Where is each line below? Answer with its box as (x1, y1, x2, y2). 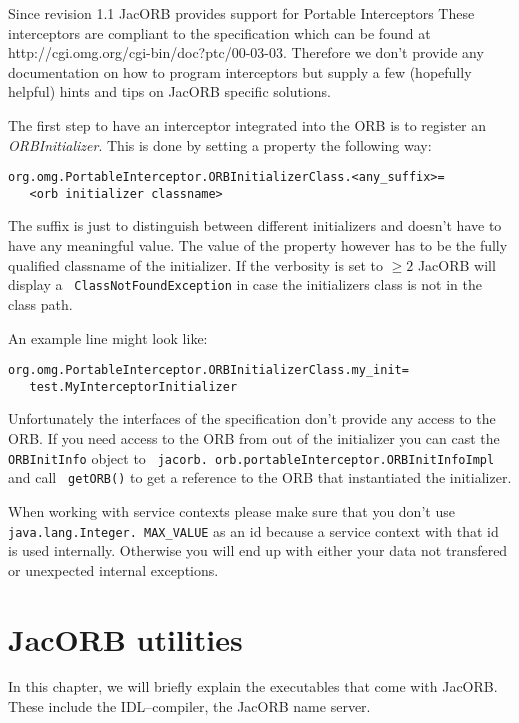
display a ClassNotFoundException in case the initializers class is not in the (8, 274, 482, 295)
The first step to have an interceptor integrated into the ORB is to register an (8, 114, 487, 135)
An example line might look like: (8, 327, 208, 348)
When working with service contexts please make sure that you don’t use (8, 500, 455, 521)
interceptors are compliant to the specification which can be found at (8, 22, 431, 43)
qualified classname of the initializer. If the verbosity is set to (8, 254, 383, 275)
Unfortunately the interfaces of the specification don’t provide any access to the (8, 408, 496, 429)
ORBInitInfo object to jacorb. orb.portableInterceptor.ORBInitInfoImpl (8, 447, 495, 468)
